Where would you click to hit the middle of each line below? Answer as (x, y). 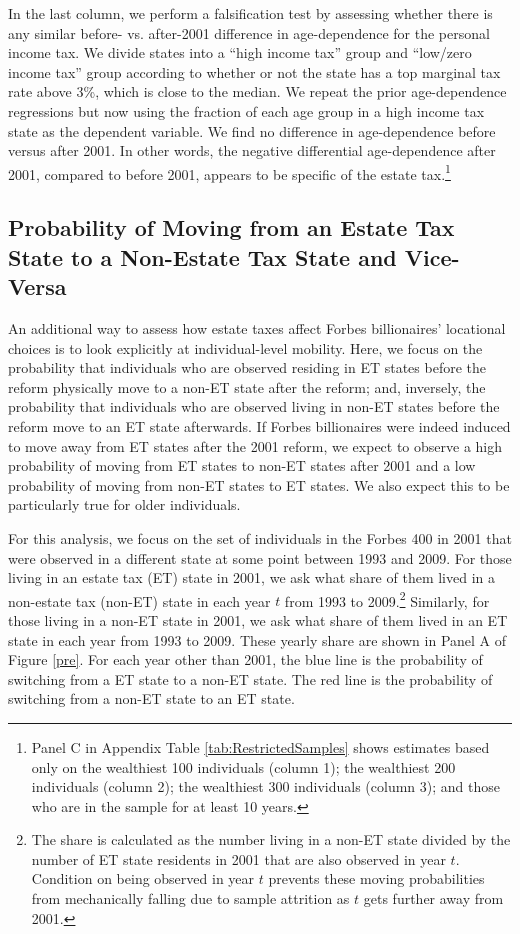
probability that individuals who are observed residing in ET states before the (247, 367)
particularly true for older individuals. (124, 504)
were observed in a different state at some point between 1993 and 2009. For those (260, 557)
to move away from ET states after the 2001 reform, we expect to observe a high (255, 445)
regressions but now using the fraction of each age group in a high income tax (246, 110)
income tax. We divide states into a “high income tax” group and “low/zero (240, 52)
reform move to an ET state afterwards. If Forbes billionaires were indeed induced (259, 425)
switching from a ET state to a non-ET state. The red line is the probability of (250, 678)
